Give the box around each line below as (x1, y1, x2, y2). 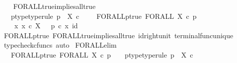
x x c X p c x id (14, 20, 78, 31)
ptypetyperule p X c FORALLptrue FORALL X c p (10, 10, 197, 21)
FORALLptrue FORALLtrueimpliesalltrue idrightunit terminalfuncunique (3, 30, 234, 40)
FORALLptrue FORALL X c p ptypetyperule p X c (10, 49, 193, 60)
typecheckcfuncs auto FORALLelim (3, 40, 117, 50)
